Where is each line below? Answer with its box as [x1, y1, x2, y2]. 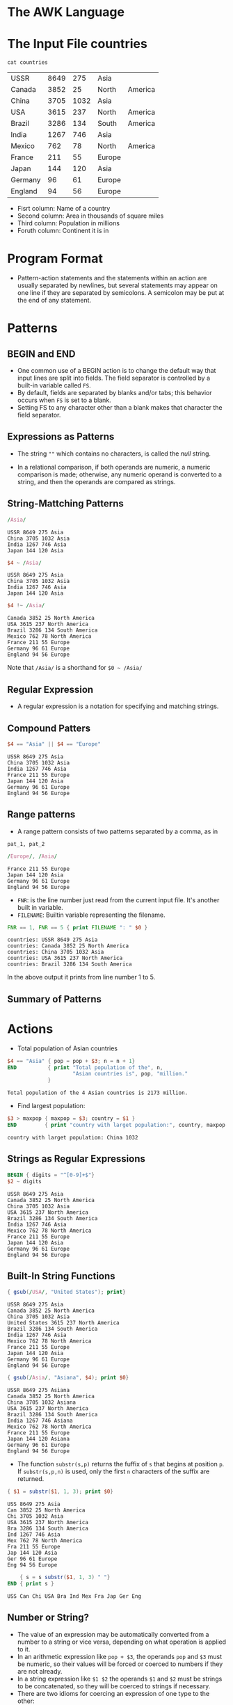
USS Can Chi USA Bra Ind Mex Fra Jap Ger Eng [7, 1592, 141, 1600]
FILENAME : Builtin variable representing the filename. [17, 911, 166, 919]
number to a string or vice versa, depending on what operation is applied [17, 1638, 227, 1646]
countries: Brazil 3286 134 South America [7, 961, 132, 968]
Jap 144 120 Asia [7, 1549, 58, 1556]
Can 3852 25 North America [7, 1507, 86, 1514]
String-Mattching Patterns [7, 498, 124, 510]
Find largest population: [17, 1102, 86, 1110]
